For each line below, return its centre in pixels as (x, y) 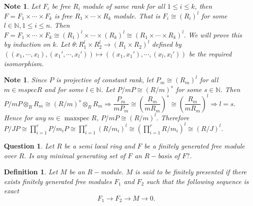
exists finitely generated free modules (58, 181)
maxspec (77, 118)
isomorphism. (24, 63)
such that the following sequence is (197, 181)
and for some (64, 89)
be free (61, 6)
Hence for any (25, 117)
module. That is (137, 15)
